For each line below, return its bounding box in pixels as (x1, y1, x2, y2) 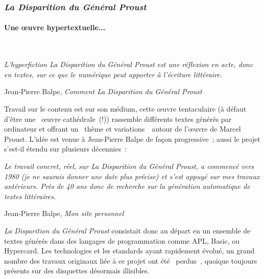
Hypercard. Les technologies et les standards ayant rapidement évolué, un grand (4, 245, 255, 256)
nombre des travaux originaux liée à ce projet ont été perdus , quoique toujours (4, 255, 257, 266)
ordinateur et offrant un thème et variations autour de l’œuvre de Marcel (4, 123, 241, 134)
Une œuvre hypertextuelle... (4, 22, 106, 33)
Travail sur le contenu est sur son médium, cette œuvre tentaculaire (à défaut (4, 103, 247, 114)
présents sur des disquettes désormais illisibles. (4, 265, 150, 276)
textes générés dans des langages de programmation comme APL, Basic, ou (4, 235, 240, 246)
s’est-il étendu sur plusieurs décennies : (4, 143, 127, 154)
